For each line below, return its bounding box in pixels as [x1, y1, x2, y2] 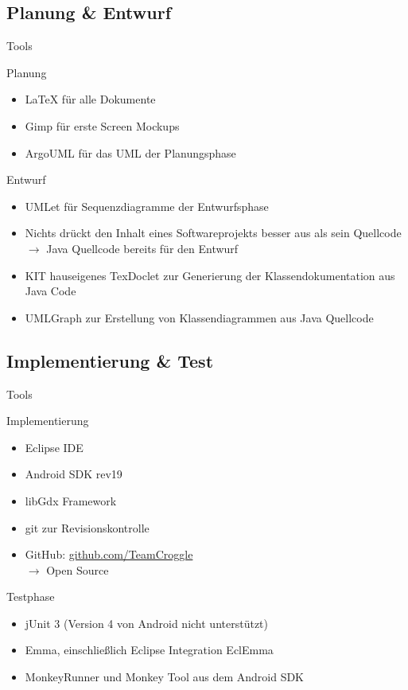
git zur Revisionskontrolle [25, 519, 150, 536]
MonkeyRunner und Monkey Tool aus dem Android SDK [25, 669, 305, 685]
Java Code [25, 283, 76, 299]
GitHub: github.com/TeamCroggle [25, 546, 193, 563]
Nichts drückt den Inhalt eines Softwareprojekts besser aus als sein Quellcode [25, 224, 402, 241]
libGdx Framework [25, 492, 117, 509]
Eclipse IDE [25, 439, 84, 455]
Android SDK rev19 [25, 466, 122, 482]
